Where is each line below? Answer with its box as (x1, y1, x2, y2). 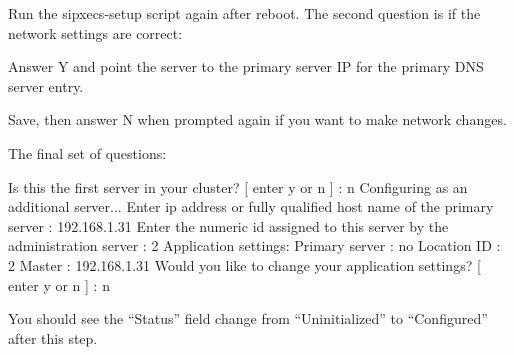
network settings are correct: (8, 22, 183, 43)
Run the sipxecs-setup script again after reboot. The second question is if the (8, 3, 481, 23)
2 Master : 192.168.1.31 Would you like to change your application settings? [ (8, 254, 481, 275)
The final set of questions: (8, 142, 167, 163)
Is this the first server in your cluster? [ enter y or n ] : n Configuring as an (8, 176, 468, 197)
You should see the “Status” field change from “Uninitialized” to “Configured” (8, 308, 488, 329)
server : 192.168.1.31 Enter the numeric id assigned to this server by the (8, 215, 449, 236)
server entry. (8, 75, 84, 96)
